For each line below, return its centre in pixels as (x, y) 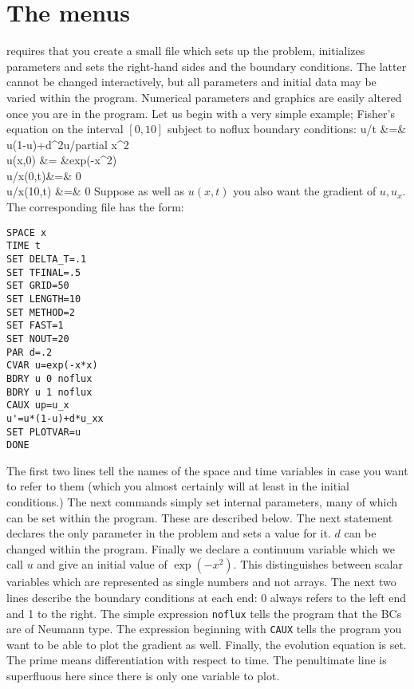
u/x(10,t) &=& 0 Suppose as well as (96, 191)
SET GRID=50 (38, 286)
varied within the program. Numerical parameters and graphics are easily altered (204, 97)
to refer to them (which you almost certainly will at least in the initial (178, 486)
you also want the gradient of (305, 191)
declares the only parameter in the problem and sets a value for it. (169, 533)
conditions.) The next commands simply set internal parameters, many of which (202, 502)
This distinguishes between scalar (321, 564)
